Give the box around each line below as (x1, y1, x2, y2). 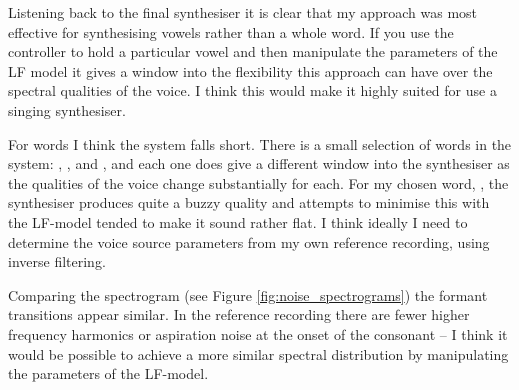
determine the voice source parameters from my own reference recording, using (8, 231, 490, 252)
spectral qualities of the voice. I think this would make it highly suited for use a (8, 80, 497, 101)
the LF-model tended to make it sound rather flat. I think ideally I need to (8, 211, 468, 232)
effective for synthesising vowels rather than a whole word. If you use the (8, 21, 454, 42)
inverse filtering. (8, 251, 106, 272)
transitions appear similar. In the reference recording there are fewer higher (8, 304, 470, 325)
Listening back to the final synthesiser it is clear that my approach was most (8, 2, 478, 22)
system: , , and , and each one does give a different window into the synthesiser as (8, 153, 510, 174)
